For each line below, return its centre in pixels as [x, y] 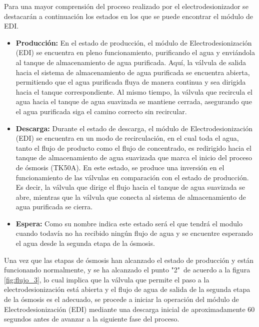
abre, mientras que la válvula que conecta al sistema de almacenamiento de [131, 197]
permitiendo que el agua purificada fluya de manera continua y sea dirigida [131, 82]
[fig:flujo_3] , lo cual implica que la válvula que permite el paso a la [107, 279]
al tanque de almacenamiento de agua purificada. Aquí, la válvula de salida [131, 62]
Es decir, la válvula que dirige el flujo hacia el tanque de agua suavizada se [130, 187]
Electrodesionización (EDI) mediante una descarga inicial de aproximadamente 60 [129, 309]
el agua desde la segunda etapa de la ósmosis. [85, 243]
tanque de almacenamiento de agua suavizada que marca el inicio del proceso [134, 157]
